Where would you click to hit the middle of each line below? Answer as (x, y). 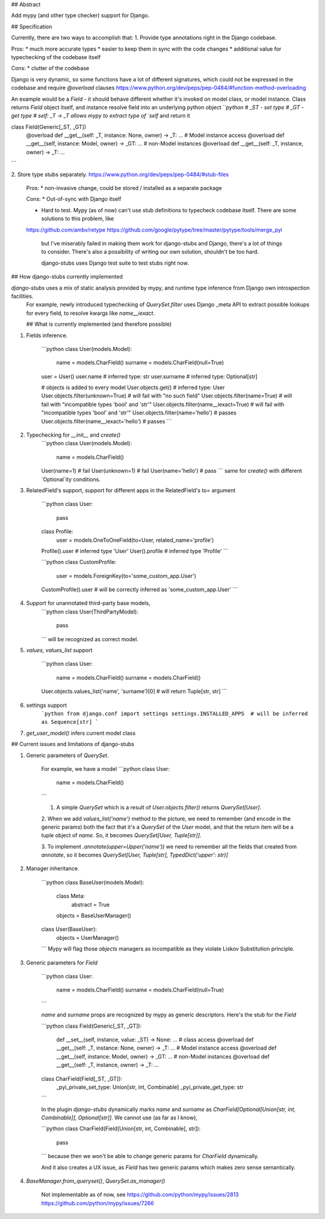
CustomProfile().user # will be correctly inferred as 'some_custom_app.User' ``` (139, 590)
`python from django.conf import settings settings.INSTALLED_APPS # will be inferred (175, 714)
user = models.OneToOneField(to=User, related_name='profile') (135, 540)
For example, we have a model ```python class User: (106, 768)
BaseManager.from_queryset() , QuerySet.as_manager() (96, 1181)
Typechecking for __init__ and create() (73, 435)
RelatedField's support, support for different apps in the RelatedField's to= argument (131, 490)
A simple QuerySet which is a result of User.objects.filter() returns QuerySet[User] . (159, 808)
